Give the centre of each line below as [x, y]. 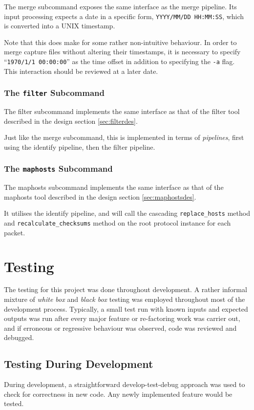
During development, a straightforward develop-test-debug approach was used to [125, 384]
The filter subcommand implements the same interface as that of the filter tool [122, 111]
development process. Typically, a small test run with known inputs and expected [126, 308]
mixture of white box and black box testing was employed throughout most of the [125, 299]
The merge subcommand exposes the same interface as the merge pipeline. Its [120, 6]
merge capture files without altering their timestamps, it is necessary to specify [122, 52]
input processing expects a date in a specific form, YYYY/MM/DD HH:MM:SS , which [124, 16]
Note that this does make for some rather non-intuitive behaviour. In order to [120, 42]
